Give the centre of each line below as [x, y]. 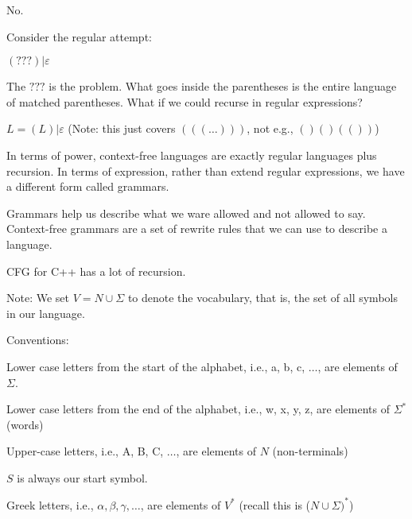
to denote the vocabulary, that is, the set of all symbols [262, 298]
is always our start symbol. [82, 477]
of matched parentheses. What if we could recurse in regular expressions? [185, 101]
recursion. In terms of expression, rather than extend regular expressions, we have [206, 170]
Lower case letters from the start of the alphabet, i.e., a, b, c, [156, 366]
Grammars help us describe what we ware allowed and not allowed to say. [186, 213]
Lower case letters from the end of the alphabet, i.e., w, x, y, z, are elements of [198, 409]
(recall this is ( [275, 504]
